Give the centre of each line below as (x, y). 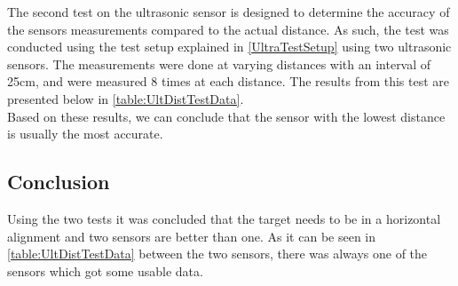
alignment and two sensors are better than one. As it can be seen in (192, 236)
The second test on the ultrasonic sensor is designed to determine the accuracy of (229, 12)
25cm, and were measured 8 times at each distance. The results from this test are (229, 81)
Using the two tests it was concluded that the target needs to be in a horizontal (224, 218)
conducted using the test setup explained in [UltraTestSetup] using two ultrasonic (229, 47)
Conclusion (59, 182)
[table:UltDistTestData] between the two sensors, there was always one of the (217, 254)
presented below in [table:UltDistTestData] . (126, 98)
